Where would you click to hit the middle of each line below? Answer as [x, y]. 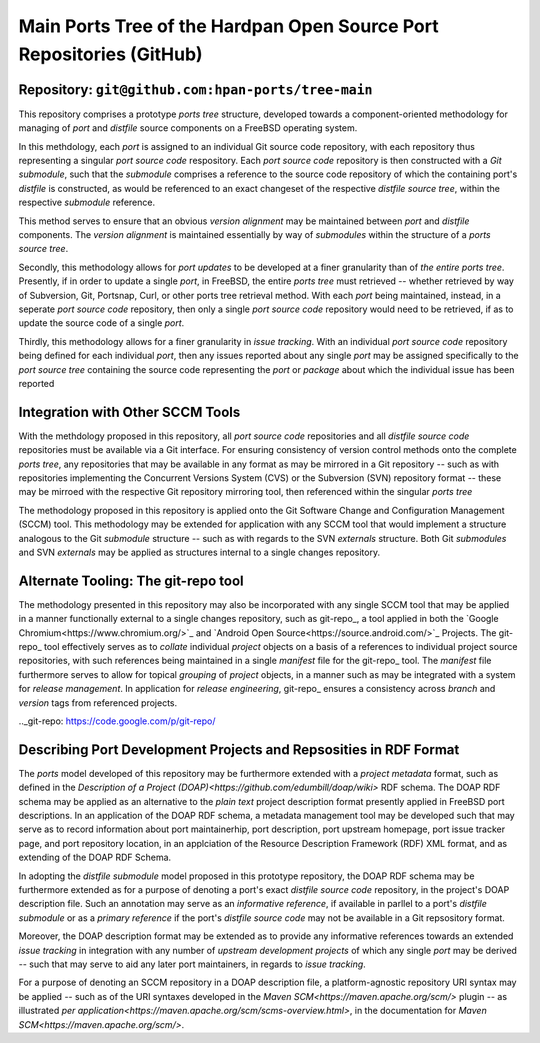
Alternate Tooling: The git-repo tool [131, 580]
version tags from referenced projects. [98, 702]
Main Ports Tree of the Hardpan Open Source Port [228, 26]
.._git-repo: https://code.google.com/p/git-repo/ [117, 721]
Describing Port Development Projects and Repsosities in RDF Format [239, 749]
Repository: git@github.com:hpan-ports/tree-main [196, 89]
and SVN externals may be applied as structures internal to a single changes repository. [199, 552]
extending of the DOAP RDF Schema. [95, 857]
